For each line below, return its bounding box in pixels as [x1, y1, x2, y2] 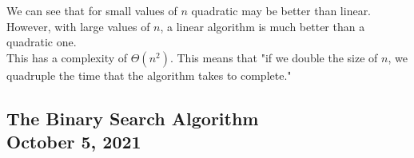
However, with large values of [6, 18, 150, 34]
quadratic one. [6, 34, 77, 50]
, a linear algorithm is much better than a [160, 18, 365, 34]
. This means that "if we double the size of [169, 49, 378, 65]
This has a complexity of [6, 49, 128, 65]
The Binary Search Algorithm [6, 105, 259, 130]
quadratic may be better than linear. [191, 2, 372, 18]
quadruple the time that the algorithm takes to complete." [6, 66, 292, 83]
